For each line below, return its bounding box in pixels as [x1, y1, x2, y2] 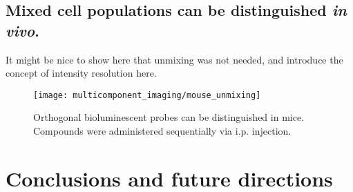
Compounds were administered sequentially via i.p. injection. [33, 124, 292, 138]
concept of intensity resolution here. [6, 66, 157, 80]
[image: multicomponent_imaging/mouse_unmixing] [33, 90, 261, 100]
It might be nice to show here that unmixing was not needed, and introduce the [6, 52, 343, 66]
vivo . [6, 19, 39, 41]
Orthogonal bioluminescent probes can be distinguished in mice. [33, 110, 305, 124]
